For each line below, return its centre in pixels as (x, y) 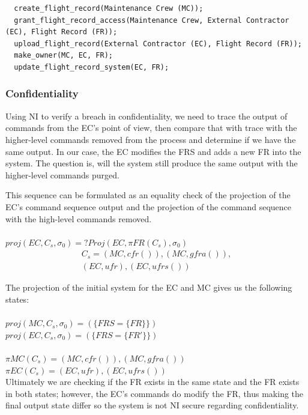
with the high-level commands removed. (79, 218)
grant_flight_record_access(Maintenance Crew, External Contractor (152, 20)
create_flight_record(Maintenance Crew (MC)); (109, 8)
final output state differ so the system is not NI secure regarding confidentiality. (152, 405)
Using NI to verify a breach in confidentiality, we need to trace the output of (146, 116)
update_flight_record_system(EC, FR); (92, 67)
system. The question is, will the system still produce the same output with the (152, 163)
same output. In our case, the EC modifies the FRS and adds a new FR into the (153, 151)
